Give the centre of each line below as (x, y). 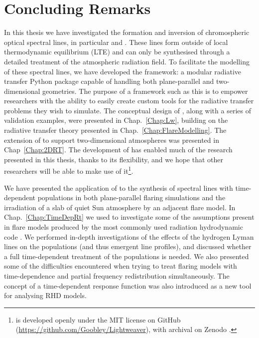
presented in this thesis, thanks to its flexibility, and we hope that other (114, 159)
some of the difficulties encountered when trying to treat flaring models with (121, 266)
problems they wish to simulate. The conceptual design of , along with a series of (128, 110)
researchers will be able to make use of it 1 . (69, 170)
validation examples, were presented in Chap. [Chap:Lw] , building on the (116, 120)
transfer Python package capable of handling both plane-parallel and (109, 81)
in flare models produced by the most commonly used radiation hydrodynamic (124, 227)
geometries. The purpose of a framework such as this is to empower (145, 91)
